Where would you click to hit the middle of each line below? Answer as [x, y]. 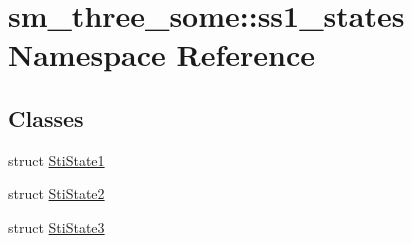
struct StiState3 [56, 226]
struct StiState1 [56, 159]
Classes [46, 117]
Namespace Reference [161, 54]
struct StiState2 [56, 193]
